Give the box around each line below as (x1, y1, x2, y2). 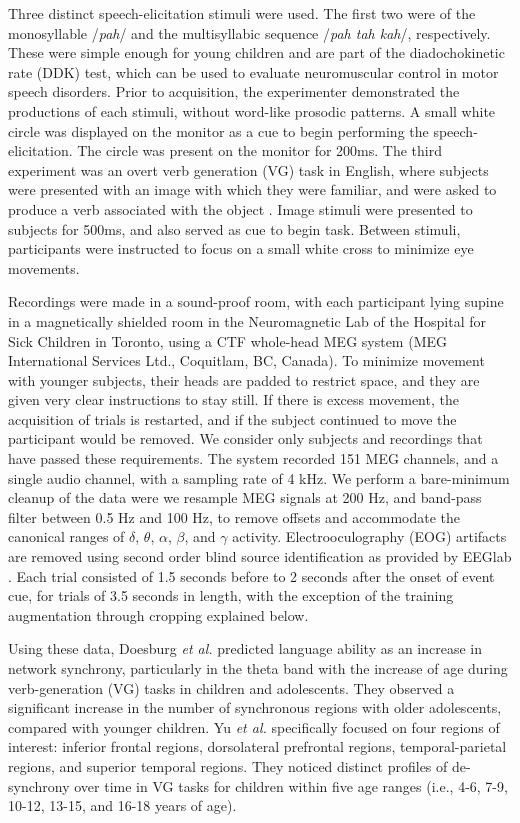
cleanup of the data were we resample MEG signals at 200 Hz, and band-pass (8, 487, 482, 508)
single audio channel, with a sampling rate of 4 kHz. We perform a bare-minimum (8, 467, 510, 488)
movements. (8, 257, 80, 278)
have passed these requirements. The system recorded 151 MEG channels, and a (8, 448, 499, 469)
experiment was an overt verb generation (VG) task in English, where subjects (8, 159, 489, 180)
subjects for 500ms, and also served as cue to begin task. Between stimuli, (8, 218, 461, 239)
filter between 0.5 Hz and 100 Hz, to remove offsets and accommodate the (8, 506, 461, 527)
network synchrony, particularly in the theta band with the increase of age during (8, 658, 508, 678)
